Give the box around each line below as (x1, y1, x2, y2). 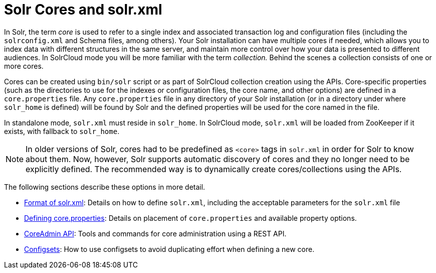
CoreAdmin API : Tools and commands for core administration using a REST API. (24, 229, 287, 238)
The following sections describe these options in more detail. (4, 182, 205, 191)
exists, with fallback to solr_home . (4, 126, 120, 135)
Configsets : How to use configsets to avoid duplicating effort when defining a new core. (24, 244, 315, 253)
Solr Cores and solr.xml (4, 1, 162, 18)
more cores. (4, 61, 44, 70)
